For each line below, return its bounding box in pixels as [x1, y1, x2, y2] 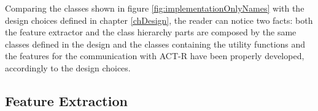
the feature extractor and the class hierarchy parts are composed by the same [5, 26, 297, 38]
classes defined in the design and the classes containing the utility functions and [5, 37, 306, 50]
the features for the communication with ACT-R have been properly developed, [5, 49, 304, 62]
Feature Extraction [5, 91, 128, 110]
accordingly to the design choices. [5, 61, 131, 74]
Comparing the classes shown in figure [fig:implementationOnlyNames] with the [5, 2, 304, 14]
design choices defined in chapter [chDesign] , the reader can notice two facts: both [5, 13, 313, 26]
